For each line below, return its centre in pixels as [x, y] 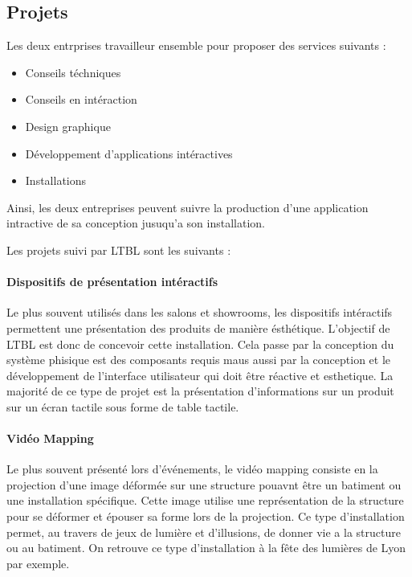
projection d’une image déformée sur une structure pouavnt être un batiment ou [204, 484]
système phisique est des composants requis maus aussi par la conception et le [199, 360]
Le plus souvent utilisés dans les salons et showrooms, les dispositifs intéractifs [200, 312]
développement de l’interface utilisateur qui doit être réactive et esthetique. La [200, 375]
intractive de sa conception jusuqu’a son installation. [136, 223]
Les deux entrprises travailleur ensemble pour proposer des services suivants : [196, 45]
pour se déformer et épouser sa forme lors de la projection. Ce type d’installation [206, 516]
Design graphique [68, 126]
